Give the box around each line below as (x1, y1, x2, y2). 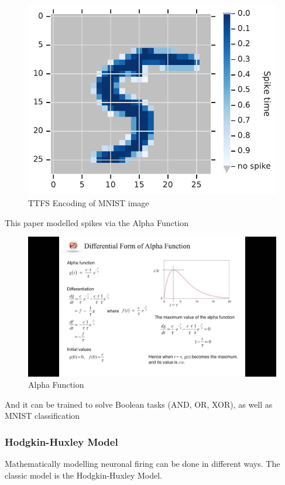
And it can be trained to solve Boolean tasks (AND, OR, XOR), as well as (5, 398, 273, 410)
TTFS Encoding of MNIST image (28, 196, 149, 209)
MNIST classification (5, 409, 80, 422)
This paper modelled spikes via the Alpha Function (5, 216, 188, 228)
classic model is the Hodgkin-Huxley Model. (5, 469, 162, 481)
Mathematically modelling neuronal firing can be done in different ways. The (5, 457, 280, 470)
